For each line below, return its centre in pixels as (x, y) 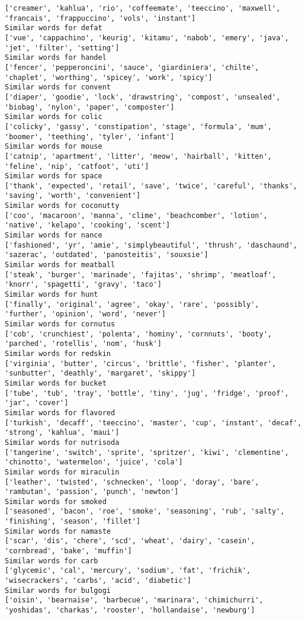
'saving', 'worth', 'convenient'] (73, 196)
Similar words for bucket (56, 383)
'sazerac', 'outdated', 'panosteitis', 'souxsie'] (107, 255)
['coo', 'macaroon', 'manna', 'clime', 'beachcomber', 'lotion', (136, 215)
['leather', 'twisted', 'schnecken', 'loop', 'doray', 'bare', (132, 482)
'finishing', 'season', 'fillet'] (73, 522)
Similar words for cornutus (60, 324)
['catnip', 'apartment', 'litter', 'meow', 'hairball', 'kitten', (139, 156)
